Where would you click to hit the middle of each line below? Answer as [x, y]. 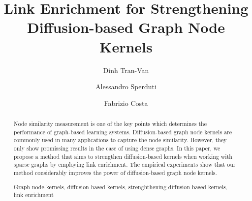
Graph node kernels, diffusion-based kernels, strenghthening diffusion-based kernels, [120, 187]
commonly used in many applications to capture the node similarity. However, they [120, 140]
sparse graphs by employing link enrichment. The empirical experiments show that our [125, 164]
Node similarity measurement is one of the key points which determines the [110, 124]
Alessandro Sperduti [126, 87]
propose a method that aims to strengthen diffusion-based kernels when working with [123, 156]
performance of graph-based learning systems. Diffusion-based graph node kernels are [123, 132]
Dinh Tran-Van [126, 70]
